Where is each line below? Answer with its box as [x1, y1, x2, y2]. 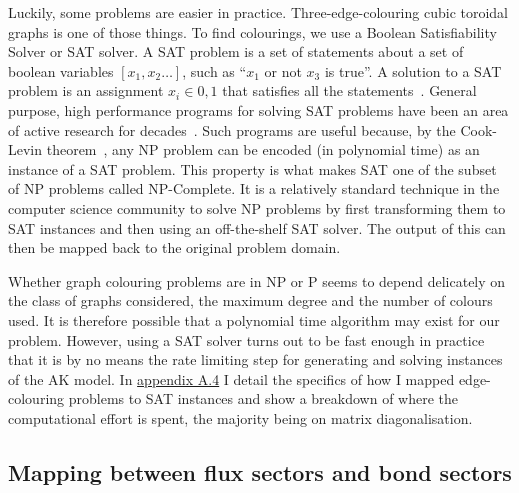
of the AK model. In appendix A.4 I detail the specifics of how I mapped [8, 368, 455, 389]
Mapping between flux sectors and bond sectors [8, 456, 512, 487]
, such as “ [182, 60, 247, 81]
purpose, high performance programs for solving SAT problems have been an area [8, 99, 509, 120]
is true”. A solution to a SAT [324, 60, 502, 81]
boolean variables [8, 60, 114, 81]
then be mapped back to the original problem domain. [8, 237, 341, 258]
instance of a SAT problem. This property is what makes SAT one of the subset [8, 158, 497, 179]
